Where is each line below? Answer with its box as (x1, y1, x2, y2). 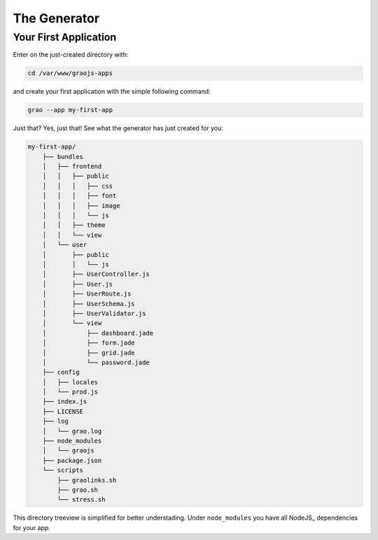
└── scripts (42, 466, 84, 474)
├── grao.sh (57, 485, 98, 494)
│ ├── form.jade (42, 339, 136, 347)
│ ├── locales (42, 378, 98, 386)
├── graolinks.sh (57, 476, 117, 484)
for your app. (13, 523, 50, 532)
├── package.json (42, 456, 102, 464)
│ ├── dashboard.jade (42, 329, 154, 337)
